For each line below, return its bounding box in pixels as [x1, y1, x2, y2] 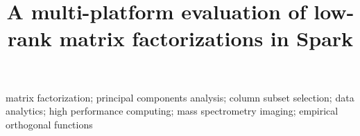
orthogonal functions [6, 117, 93, 131]
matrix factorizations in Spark [59, 24, 354, 52]
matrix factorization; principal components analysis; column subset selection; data [6, 90, 354, 104]
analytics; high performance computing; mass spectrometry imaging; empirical [6, 104, 338, 118]
